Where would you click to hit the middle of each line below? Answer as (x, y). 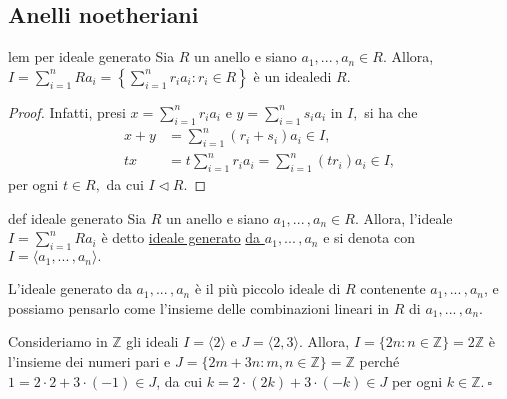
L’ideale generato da (70, 288)
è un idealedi (292, 75)
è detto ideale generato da (181, 237)
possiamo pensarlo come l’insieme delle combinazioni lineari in (199, 307)
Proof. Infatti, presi (67, 111)
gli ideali (152, 341)
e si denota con (369, 237)
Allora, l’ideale (408, 217)
